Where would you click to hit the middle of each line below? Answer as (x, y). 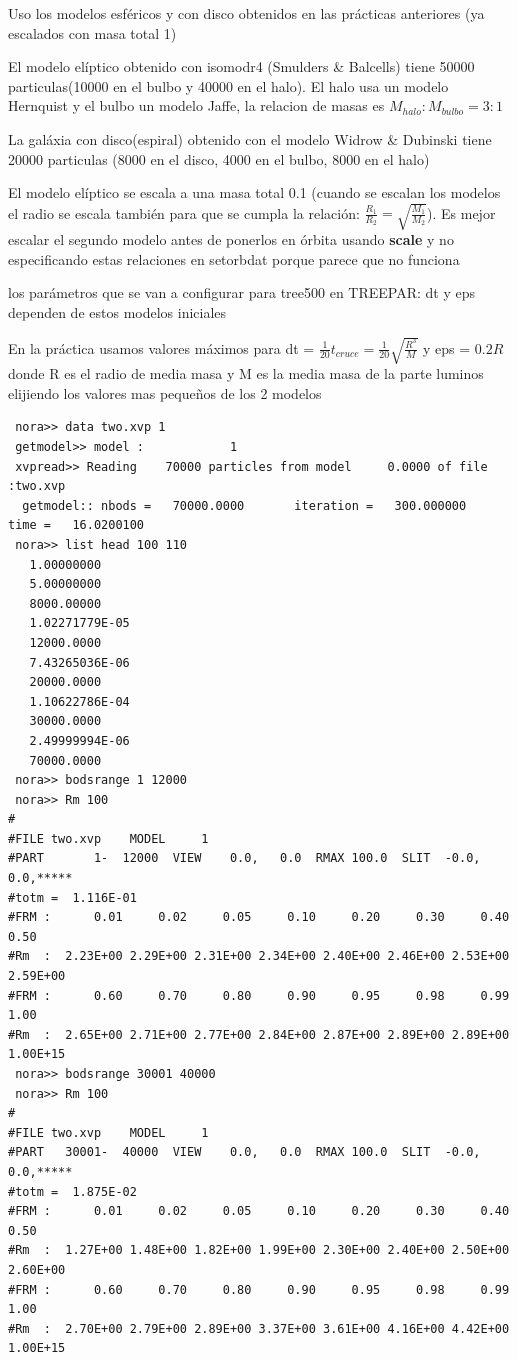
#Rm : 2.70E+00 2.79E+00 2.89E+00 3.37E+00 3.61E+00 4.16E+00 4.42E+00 (259, 1328)
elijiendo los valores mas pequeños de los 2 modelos (165, 392)
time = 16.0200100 (76, 525)
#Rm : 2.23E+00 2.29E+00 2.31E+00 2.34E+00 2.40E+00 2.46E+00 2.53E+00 (259, 956)
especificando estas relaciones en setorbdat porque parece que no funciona (234, 258)
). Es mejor (461, 212)
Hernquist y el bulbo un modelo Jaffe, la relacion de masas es (196, 105)
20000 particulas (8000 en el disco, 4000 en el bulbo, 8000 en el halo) (219, 158)
